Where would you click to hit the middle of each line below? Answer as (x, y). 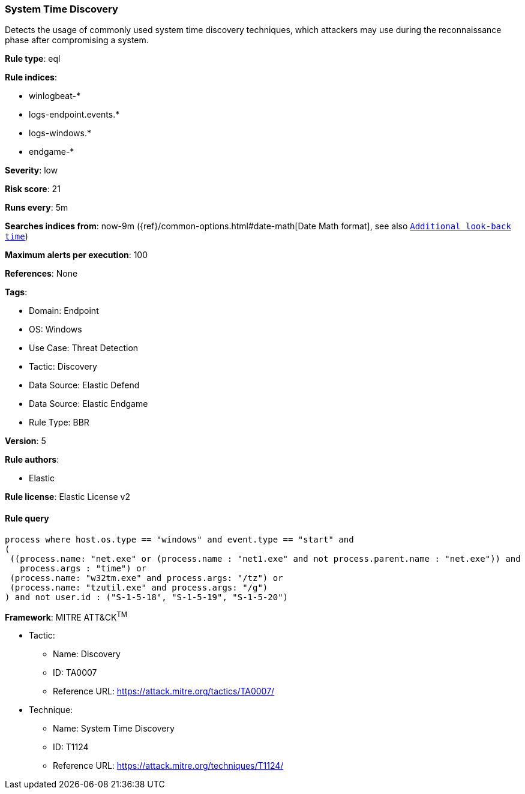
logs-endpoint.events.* (74, 115)
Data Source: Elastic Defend (84, 385)
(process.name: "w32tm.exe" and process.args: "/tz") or (146, 578)
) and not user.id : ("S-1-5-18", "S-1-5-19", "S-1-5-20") (147, 597)
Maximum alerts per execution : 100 (76, 255)
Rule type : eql (33, 59)
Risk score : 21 (33, 189)
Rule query (27, 518)
